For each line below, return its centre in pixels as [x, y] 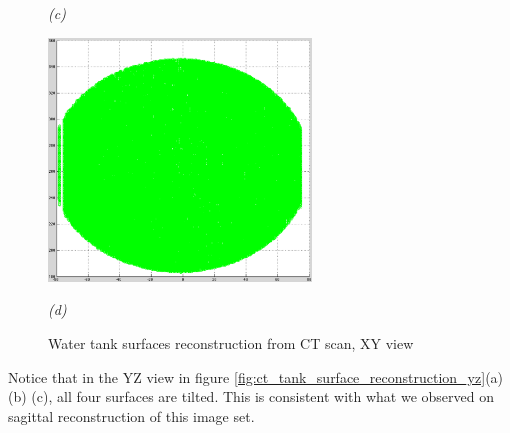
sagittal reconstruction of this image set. [131, 415]
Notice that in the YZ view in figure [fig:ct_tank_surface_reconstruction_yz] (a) [256, 376]
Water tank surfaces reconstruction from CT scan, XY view [231, 342]
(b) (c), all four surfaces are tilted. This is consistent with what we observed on [251, 396]
